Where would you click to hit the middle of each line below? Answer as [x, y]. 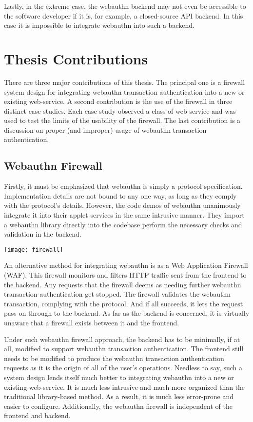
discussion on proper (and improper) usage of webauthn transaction [105, 130]
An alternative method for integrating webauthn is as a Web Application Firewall [126, 265]
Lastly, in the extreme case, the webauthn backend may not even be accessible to [125, 6]
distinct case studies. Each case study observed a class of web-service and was [120, 111]
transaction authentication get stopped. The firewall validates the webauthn [117, 294]
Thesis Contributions [76, 58]
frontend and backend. [37, 415]
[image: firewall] [34, 250]
